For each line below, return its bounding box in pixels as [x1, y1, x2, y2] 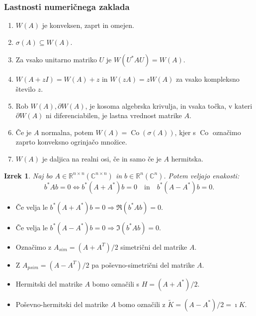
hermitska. [171, 153, 203, 163]
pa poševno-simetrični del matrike [91, 259, 195, 270]
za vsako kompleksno [176, 74, 240, 84]
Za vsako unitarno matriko [15, 54, 97, 65]
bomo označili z [118, 299, 166, 309]
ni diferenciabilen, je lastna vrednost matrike [46, 110, 182, 121]
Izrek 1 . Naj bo [4, 170, 53, 180]
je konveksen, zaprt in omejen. [42, 20, 134, 30]
